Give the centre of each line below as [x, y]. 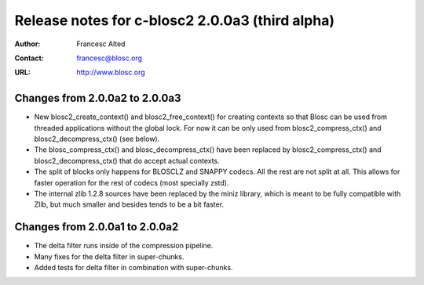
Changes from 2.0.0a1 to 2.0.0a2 [97, 227]
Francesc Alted [101, 44]
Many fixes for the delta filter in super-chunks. [109, 256]
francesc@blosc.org [110, 58]
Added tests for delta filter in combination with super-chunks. [133, 268]
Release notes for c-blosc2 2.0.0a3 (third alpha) [175, 20]
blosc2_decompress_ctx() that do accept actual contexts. [127, 161]
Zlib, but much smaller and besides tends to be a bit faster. [129, 204]
